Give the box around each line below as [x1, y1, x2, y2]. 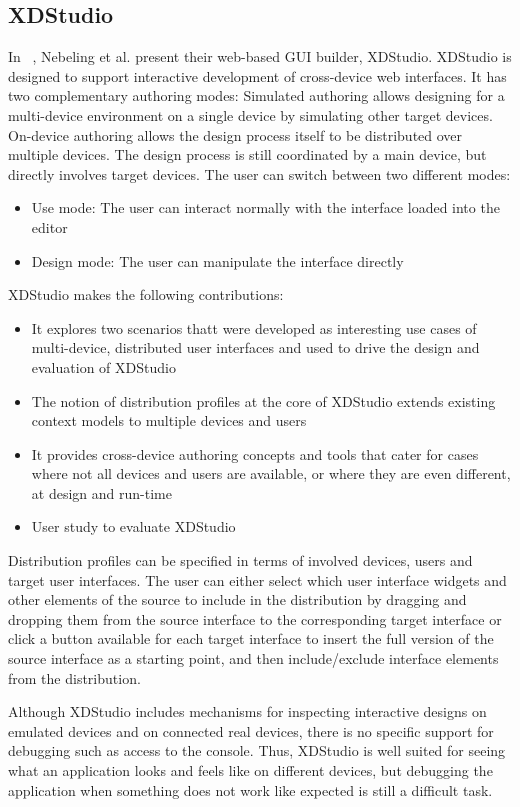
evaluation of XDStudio [31, 356, 176, 377]
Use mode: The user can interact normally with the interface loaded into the [31, 197, 500, 218]
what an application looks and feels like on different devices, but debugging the [8, 760, 493, 781]
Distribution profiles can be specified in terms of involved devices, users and [8, 550, 473, 571]
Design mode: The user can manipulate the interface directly [31, 250, 404, 271]
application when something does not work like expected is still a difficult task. [8, 779, 493, 800]
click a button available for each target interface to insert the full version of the [8, 628, 494, 649]
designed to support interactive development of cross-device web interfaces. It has [8, 65, 507, 86]
